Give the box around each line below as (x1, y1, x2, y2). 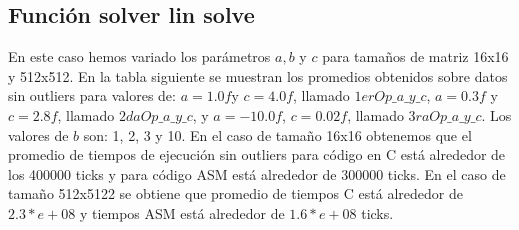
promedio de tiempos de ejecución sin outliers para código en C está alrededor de (8, 144, 506, 165)
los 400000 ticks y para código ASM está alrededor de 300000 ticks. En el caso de (8, 163, 506, 184)
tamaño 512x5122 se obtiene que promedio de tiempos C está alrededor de (8, 183, 463, 204)
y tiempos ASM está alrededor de (79, 202, 285, 223)
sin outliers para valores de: (8, 85, 176, 106)
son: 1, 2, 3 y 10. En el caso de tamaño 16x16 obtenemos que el (83, 124, 472, 145)
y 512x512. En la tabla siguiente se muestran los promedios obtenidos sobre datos (8, 65, 508, 86)
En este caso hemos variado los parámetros (8, 46, 271, 67)
